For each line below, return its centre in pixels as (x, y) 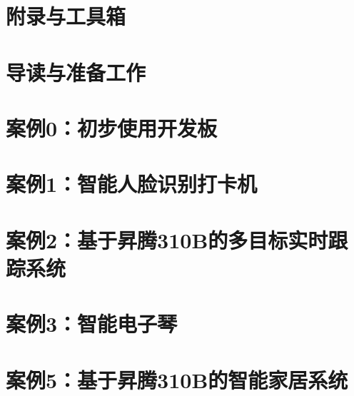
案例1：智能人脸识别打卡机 (132, 184)
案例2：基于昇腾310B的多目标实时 (167, 239)
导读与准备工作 (76, 72)
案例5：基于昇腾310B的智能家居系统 (177, 379)
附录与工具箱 (66, 16)
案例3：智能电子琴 (92, 324)
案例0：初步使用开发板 (112, 127)
